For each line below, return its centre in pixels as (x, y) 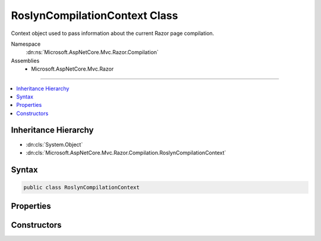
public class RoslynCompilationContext (81, 187)
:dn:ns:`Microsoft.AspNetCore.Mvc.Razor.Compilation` (92, 52)
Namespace (26, 44)
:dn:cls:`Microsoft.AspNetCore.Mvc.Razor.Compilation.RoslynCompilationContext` (126, 153)
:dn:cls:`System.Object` (54, 144)
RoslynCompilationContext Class (95, 15)
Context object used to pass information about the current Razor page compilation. (113, 33)
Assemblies (25, 61)
